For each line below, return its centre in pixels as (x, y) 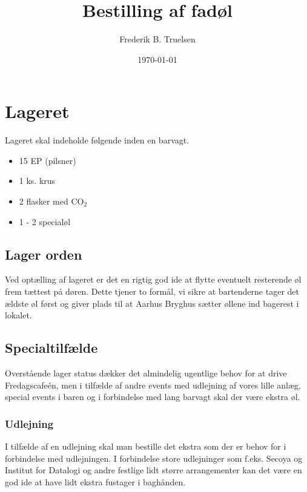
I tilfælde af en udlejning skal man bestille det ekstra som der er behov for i (146, 446)
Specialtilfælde (51, 348)
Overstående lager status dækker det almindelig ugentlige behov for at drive (146, 373)
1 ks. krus (37, 181)
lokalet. (18, 315)
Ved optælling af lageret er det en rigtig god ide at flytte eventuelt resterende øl (153, 279)
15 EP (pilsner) (48, 160)
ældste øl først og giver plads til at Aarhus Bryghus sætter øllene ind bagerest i (152, 303)
